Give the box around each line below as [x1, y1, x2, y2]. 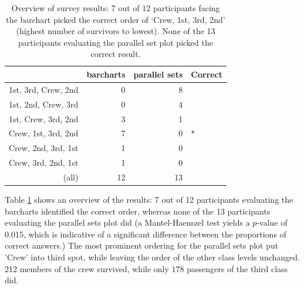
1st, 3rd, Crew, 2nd [9, 83, 79, 95]
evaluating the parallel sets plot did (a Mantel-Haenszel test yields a [5, 216, 250, 229]
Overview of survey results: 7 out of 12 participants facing [11, 2, 220, 14]
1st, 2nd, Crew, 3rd [9, 98, 79, 110]
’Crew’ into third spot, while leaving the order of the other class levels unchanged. [5, 250, 300, 263]
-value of [256, 216, 288, 229]
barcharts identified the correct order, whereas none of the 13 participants [5, 205, 271, 217]
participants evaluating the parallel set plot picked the [18, 36, 213, 48]
